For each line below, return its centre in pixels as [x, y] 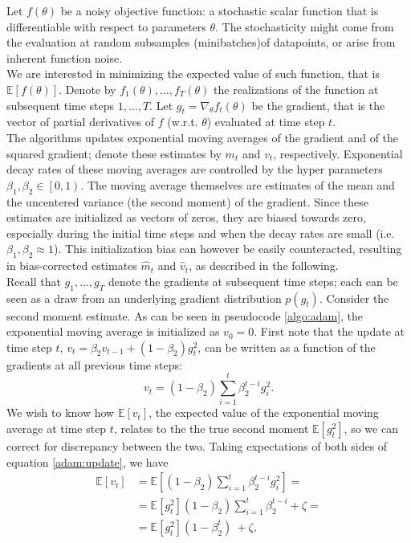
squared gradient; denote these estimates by [114, 153]
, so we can [371, 428]
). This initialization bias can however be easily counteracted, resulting [228, 249]
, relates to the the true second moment [211, 428]
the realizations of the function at [296, 89]
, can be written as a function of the [287, 347]
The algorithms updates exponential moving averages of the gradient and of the [203, 137]
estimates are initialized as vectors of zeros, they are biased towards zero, [186, 217]
